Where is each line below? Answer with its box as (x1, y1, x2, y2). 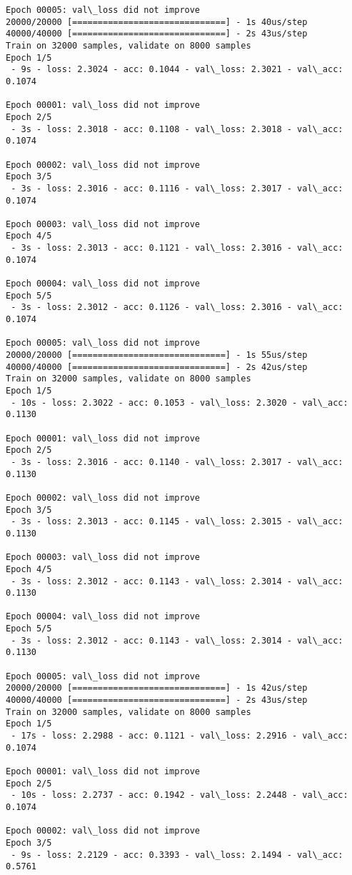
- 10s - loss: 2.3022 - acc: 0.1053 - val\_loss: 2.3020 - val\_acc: (11, 397, 348, 408)
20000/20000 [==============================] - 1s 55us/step (6, 350, 308, 361)
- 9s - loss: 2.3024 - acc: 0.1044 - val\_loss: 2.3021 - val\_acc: (11, 64, 343, 75)
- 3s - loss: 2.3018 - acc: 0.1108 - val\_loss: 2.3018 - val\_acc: (11, 124, 343, 134)
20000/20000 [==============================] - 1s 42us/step (6, 683, 308, 694)
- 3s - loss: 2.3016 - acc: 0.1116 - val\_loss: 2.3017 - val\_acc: (11, 183, 343, 194)
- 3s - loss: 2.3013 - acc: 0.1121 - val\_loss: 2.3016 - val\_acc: (11, 243, 343, 254)
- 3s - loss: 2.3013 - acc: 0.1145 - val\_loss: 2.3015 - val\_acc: (11, 516, 343, 527)
